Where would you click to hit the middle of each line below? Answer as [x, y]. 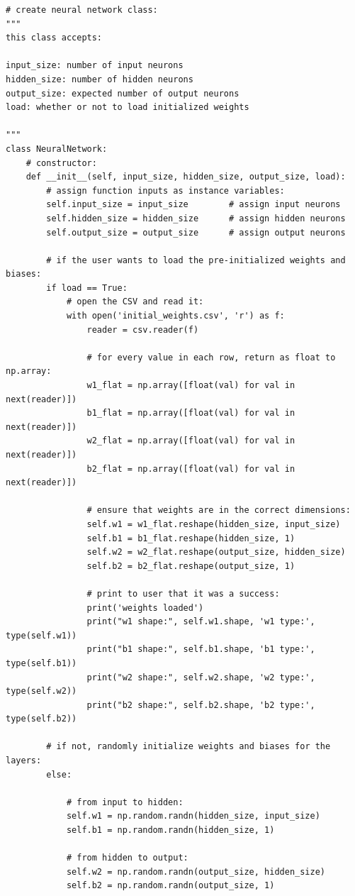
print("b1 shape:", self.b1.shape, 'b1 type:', [201, 649]
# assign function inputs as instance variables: [165, 190]
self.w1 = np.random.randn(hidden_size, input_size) [193, 816]
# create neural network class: [82, 10]
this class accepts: [54, 38]
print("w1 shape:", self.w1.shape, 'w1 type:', [201, 622]
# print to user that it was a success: [183, 593]
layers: [24, 761]
